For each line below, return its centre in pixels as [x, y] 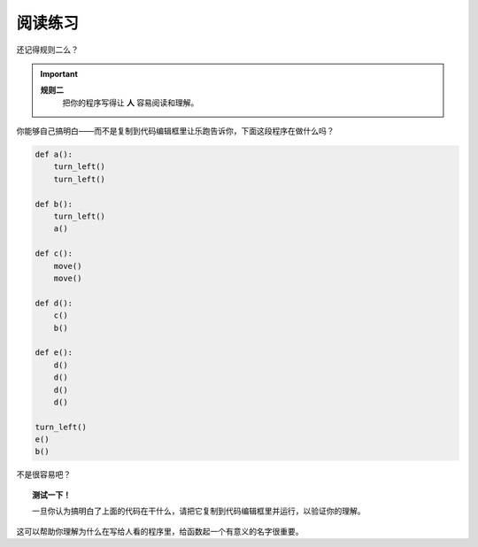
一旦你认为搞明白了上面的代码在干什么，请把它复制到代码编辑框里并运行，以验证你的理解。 [199, 511]
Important [59, 73]
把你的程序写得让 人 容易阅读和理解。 [131, 103]
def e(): [54, 353]
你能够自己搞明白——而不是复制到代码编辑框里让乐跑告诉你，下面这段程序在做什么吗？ [175, 131]
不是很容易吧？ [43, 474]
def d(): [54, 303]
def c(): [54, 254]
